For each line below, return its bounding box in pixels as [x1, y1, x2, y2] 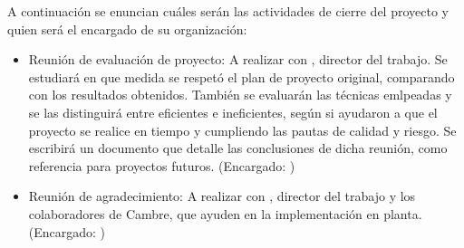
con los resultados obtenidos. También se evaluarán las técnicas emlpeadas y [28, 85, 452, 104]
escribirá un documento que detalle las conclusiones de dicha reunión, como [28, 138, 448, 157]
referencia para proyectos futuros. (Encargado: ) [28, 156, 295, 175]
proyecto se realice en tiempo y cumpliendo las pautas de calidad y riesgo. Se [28, 120, 457, 139]
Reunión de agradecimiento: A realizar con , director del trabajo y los [28, 186, 416, 205]
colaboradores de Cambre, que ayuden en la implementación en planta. [28, 204, 422, 223]
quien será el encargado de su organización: [7, 19, 247, 38]
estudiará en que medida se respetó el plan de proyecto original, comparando [28, 67, 455, 86]
